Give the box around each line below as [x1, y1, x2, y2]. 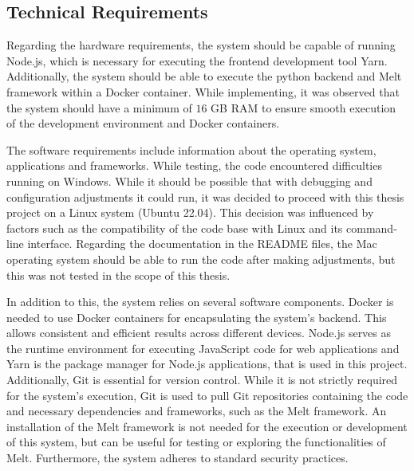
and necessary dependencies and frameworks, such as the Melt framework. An [6, 402, 387, 419]
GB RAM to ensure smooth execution [211, 99, 396, 116]
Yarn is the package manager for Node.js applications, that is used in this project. [6, 355, 408, 372]
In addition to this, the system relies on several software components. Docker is [6, 293, 394, 310]
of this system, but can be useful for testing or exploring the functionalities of [6, 434, 386, 450]
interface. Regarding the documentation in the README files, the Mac [27, 235, 377, 252]
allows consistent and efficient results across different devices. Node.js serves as [6, 324, 392, 341]
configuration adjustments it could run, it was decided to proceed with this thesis [6, 188, 404, 205]
